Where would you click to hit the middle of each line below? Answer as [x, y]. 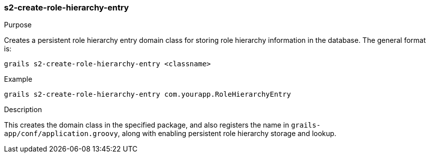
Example [18, 79]
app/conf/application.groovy [61, 134]
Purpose [18, 25]
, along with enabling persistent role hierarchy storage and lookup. [227, 134]
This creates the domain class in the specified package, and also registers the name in [147, 125]
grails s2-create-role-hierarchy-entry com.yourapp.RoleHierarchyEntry [148, 94]
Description [23, 110]
